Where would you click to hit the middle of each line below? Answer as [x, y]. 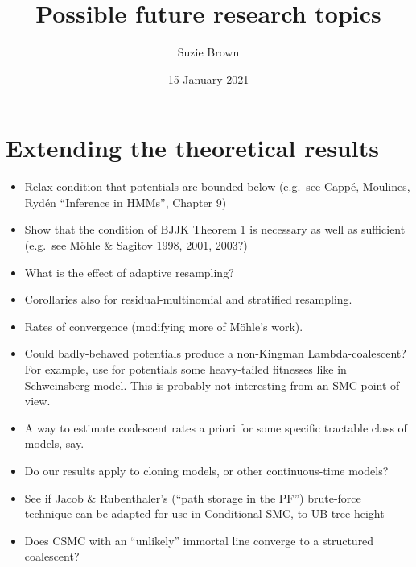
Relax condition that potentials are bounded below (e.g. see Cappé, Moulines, [217, 186]
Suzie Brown [208, 52]
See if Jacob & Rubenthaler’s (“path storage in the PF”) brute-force [193, 497]
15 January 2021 [208, 79]
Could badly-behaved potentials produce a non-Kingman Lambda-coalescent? [215, 353]
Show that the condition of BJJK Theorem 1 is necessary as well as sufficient [215, 229]
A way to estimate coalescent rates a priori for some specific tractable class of [216, 427]
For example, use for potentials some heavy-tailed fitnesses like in [185, 369]
